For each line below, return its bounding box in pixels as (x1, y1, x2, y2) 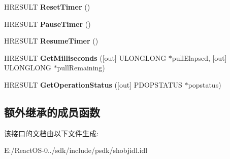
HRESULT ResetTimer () (4, 2, 90, 12)
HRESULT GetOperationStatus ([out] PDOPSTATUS (4, 79, 182, 90)
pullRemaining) (57, 62, 105, 73)
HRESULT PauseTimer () (4, 18, 91, 29)
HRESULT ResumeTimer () (4, 35, 98, 46)
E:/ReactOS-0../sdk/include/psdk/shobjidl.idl (4, 145, 148, 155)
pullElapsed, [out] (172, 52, 227, 63)
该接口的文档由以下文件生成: (4, 128, 98, 138)
